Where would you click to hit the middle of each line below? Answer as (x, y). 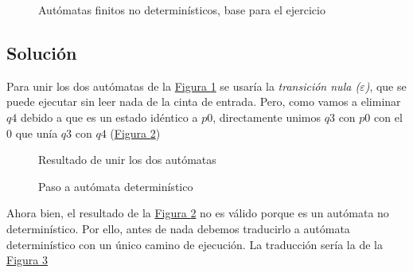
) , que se (386, 86)
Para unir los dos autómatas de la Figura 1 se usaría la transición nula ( (183, 86)
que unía (37, 133)
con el (388, 117)
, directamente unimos (267, 117)
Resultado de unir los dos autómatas (127, 160)
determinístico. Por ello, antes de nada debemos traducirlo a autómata (178, 228)
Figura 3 (27, 260)
